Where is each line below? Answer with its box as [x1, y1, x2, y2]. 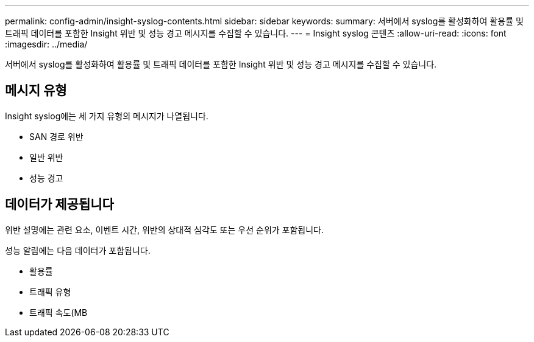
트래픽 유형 [29, 286, 71, 297]
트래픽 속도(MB [29, 307, 88, 318]
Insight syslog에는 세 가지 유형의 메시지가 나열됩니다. [5, 110, 208, 121]
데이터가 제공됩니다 [5, 197, 114, 212]
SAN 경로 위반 [29, 131, 84, 142]
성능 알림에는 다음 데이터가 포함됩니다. [5, 245, 151, 256]
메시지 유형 [5, 83, 67, 99]
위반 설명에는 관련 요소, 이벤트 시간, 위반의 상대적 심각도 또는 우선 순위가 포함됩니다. [5, 224, 324, 235]
